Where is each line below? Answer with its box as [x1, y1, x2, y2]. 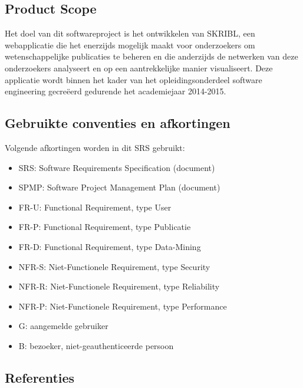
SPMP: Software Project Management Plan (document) [18, 181, 220, 193]
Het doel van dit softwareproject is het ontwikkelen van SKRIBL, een [5, 27, 255, 40]
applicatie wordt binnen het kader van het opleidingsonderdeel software [5, 73, 262, 86]
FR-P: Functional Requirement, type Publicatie [18, 221, 191, 233]
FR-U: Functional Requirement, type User [18, 200, 172, 213]
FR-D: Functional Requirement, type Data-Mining [18, 240, 201, 252]
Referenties [5, 368, 75, 386]
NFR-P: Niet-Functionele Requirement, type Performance [18, 300, 227, 312]
